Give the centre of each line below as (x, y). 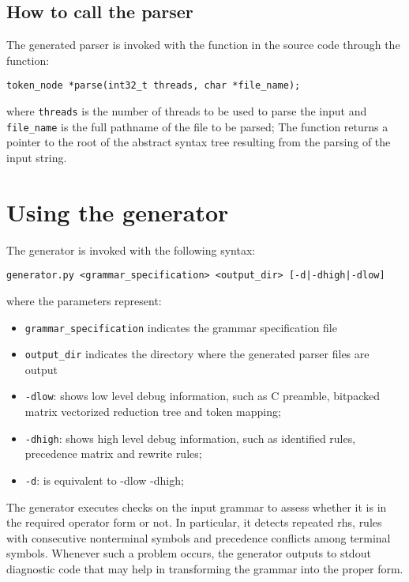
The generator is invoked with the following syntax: (131, 249)
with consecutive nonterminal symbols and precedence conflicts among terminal (199, 537)
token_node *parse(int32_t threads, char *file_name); (154, 86)
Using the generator (118, 212)
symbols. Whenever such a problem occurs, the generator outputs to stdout (189, 553)
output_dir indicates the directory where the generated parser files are (197, 354)
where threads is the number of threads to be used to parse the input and (187, 111)
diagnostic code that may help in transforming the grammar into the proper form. (205, 568)
